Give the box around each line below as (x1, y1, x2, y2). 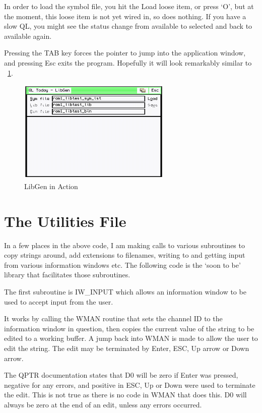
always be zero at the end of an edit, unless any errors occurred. (4, 399, 202, 409)
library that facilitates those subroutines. (4, 269, 130, 280)
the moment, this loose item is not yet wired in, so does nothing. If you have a (4, 11, 246, 21)
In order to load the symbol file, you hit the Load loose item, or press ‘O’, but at (4, 1, 254, 11)
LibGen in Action (24, 181, 78, 191)
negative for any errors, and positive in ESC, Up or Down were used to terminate (4, 379, 255, 390)
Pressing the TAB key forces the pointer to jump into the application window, (4, 47, 246, 58)
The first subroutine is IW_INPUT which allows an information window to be (4, 286, 246, 297)
